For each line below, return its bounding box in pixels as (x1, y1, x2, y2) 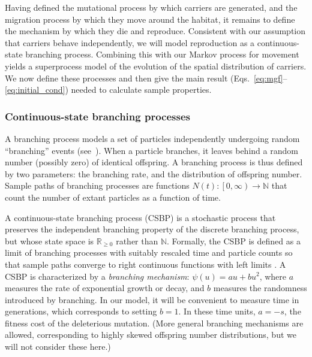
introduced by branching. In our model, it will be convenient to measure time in (5, 293, 299, 305)
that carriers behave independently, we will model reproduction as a (5, 36, 255, 49)
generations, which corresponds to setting (5, 305, 157, 317)
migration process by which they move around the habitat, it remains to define (5, 13, 295, 25)
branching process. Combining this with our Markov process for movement (25, 48, 299, 60)
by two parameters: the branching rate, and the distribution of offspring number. (5, 167, 302, 180)
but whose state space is (5, 234, 94, 247)
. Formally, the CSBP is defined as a (167, 234, 301, 247)
